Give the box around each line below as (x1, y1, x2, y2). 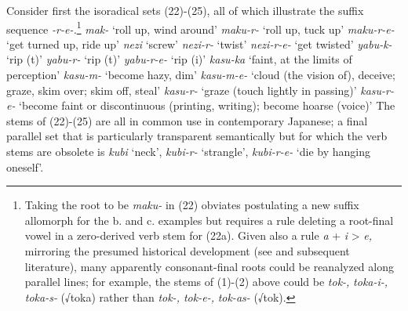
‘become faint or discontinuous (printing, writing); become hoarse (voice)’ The (19, 97, 395, 114)
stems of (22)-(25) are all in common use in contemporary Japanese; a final (6, 112, 368, 128)
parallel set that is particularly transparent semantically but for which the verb (6, 128, 388, 144)
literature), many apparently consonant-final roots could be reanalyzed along (24, 258, 394, 274)
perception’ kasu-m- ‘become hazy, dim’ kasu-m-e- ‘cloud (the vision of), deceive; (6, 67, 395, 83)
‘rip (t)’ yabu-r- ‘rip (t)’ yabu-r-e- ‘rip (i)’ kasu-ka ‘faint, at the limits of (6, 51, 352, 67)
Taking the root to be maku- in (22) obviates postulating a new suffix (24, 197, 359, 213)
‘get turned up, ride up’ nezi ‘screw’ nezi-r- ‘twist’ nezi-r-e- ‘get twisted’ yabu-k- (6, 35, 392, 52)
